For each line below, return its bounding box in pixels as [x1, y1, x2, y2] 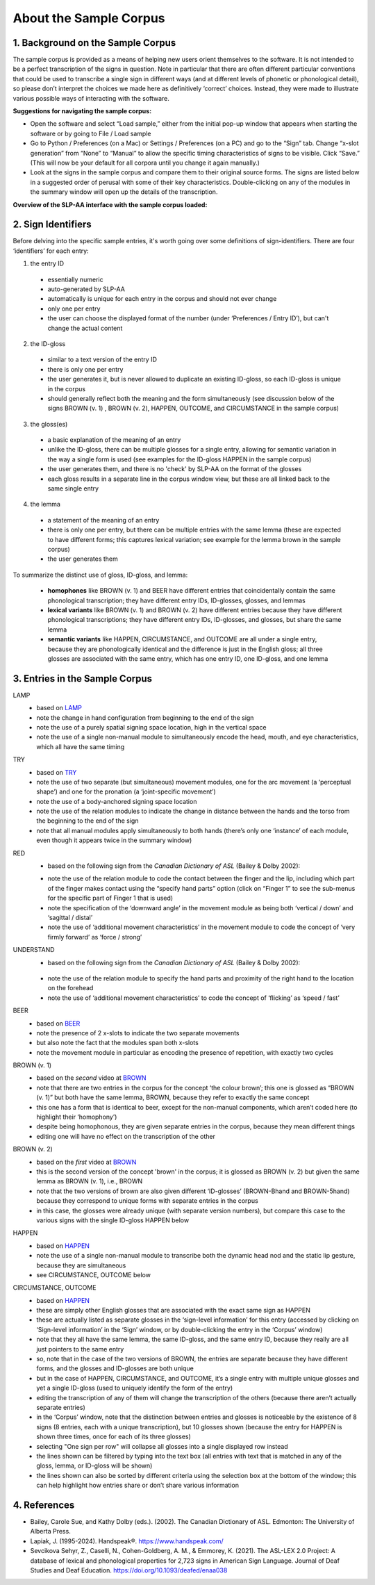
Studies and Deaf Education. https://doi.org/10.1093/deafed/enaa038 [30, 1566, 228, 1574]
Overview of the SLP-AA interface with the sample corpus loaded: [12, 200, 208, 208]
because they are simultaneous [36, 1261, 126, 1270]
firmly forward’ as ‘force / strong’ [47, 933, 142, 941]
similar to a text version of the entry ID [47, 355, 158, 364]
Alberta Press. [30, 1527, 71, 1536]
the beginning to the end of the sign [36, 816, 139, 825]
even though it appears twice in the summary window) [36, 836, 192, 844]
